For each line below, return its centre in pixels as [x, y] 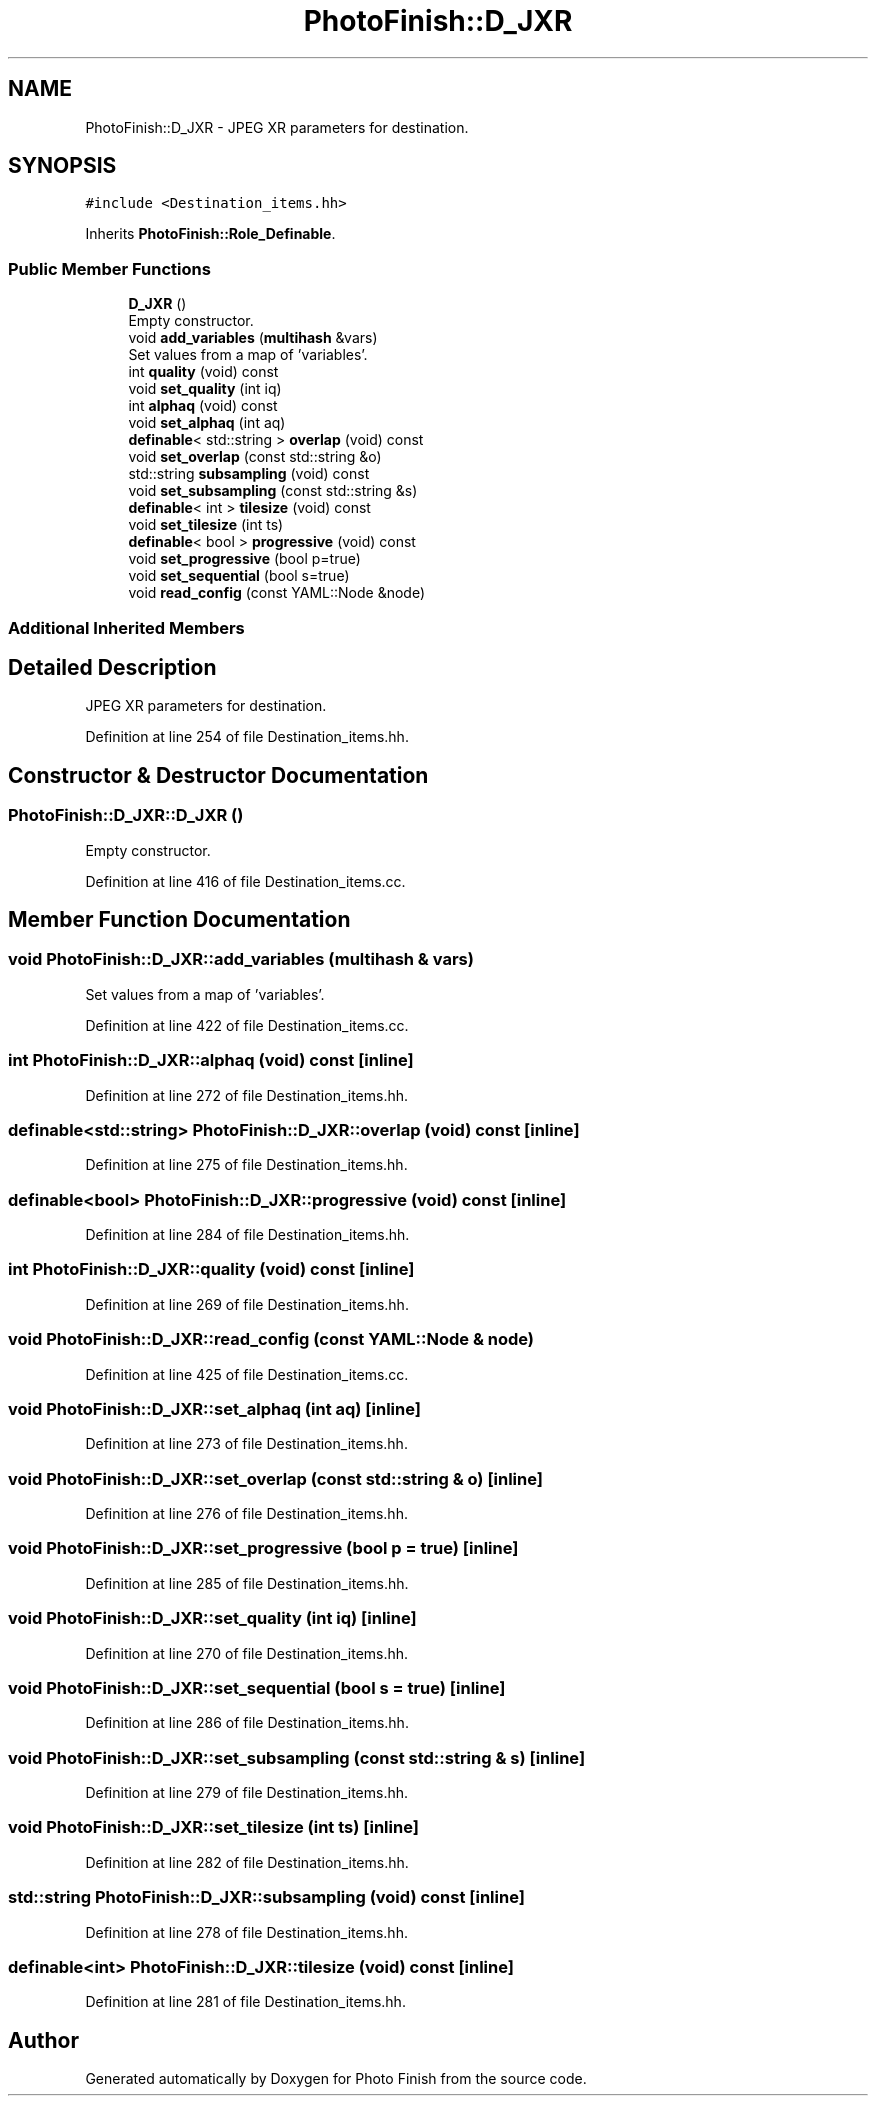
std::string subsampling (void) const [249, 474]
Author [43, 2040]
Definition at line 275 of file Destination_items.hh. [246, 1165]
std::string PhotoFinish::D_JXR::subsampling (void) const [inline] [266, 1897]
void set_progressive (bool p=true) [244, 559]
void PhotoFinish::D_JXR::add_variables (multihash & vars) [241, 959]
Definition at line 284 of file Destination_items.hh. [247, 1235]
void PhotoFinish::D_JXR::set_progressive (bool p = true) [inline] [263, 1548]
